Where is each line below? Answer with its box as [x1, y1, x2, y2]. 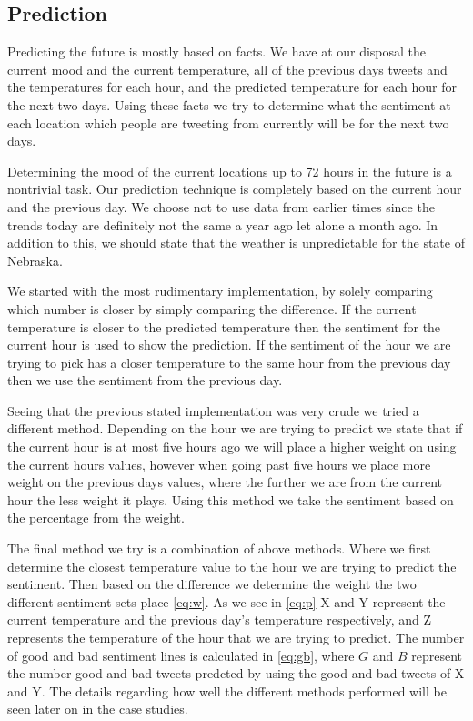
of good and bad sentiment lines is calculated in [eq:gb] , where [7, 645, 355, 665]
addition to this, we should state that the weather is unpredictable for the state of [7, 233, 465, 252]
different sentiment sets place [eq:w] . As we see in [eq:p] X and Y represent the [7, 592, 446, 611]
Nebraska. [7, 250, 63, 269]
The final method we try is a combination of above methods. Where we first [7, 539, 431, 558]
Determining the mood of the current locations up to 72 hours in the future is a [7, 161, 452, 180]
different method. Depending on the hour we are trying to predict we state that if [7, 419, 463, 438]
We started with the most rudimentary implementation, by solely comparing [7, 281, 433, 300]
